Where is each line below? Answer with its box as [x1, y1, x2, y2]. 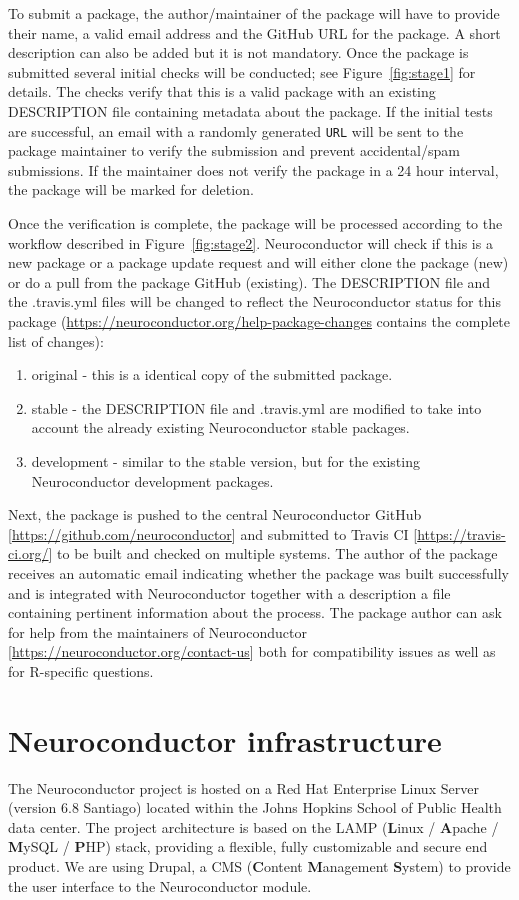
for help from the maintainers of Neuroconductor [8, 621, 307, 642]
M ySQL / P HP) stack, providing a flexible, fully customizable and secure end [8, 836, 488, 857]
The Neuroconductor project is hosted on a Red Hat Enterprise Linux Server [8, 777, 479, 798]
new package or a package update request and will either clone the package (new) [8, 252, 509, 273]
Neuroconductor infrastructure [8, 719, 442, 760]
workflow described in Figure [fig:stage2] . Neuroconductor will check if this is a [8, 232, 493, 253]
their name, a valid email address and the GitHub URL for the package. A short [8, 22, 501, 43]
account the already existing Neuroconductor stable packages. [31, 417, 410, 438]
